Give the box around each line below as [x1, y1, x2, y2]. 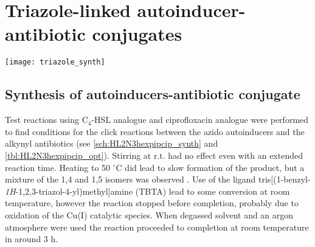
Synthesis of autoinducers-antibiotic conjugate [5, 85, 300, 103]
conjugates [92, 21, 182, 46]
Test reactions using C [5, 113, 88, 126]
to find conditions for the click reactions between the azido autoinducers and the [5, 125, 305, 137]
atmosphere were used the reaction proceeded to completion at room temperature [5, 220, 309, 233]
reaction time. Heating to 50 [5, 161, 111, 173]
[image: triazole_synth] [5, 58, 105, 67]
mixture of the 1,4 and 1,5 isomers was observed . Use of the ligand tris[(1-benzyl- [5, 173, 311, 186]
